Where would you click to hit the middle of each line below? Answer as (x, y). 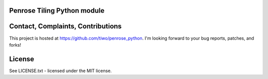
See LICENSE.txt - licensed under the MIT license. (60, 71)
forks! (15, 45)
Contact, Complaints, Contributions (65, 26)
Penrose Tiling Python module (57, 11)
